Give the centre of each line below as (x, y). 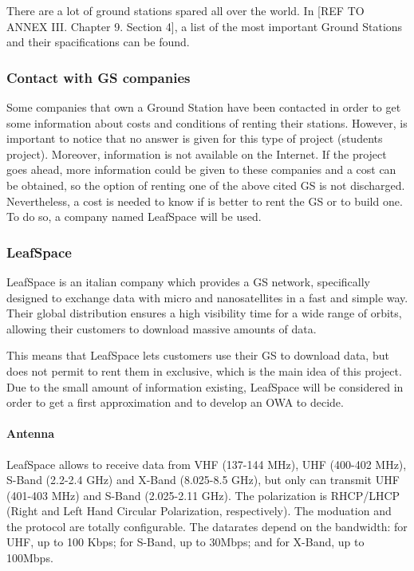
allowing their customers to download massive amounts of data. (162, 328)
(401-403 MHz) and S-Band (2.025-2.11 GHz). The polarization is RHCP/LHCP (203, 495)
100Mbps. (30, 558)
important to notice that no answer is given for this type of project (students (195, 138)
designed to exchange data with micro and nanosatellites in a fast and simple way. (207, 297)
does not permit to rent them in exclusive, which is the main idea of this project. (204, 370)
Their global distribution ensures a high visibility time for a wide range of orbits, (204, 313)
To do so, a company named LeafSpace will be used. (134, 217)
